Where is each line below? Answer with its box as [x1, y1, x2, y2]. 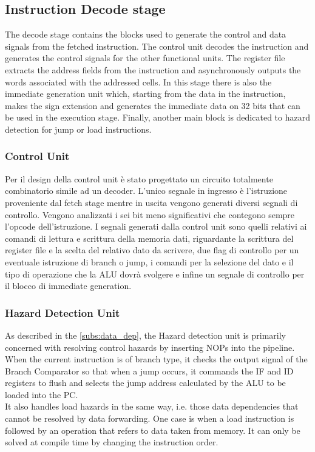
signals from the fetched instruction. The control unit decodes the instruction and [5, 39, 309, 52]
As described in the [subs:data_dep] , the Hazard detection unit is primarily [5, 328, 286, 341]
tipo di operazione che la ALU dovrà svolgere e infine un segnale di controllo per [5, 267, 305, 280]
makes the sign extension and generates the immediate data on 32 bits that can [5, 99, 300, 111]
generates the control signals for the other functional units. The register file [5, 52, 285, 64]
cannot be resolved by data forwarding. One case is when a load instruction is [5, 412, 294, 425]
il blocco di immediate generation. [5, 279, 132, 292]
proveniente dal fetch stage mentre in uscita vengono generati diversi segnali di [5, 196, 298, 208]
